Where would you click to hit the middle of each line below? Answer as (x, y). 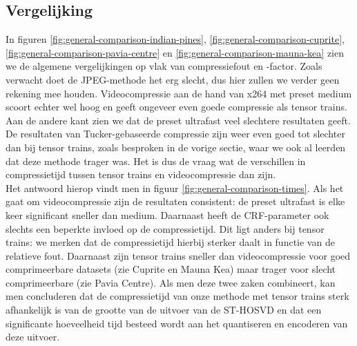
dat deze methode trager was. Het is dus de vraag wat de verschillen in (156, 161)
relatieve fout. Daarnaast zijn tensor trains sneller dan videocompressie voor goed (178, 255)
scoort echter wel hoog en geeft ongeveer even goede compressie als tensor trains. (176, 107)
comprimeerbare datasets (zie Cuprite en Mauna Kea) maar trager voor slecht (171, 269)
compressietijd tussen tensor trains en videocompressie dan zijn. (141, 174)
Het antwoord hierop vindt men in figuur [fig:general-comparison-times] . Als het (175, 188)
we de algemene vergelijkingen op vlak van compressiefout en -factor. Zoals (164, 66)
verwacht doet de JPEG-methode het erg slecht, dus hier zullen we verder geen (173, 79)
